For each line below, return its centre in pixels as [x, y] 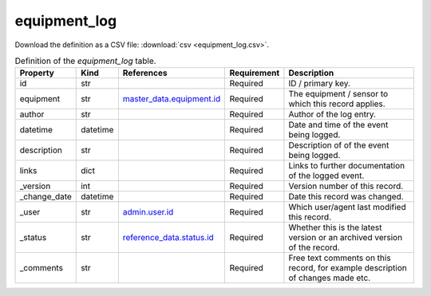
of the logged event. [326, 176]
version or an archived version [346, 238]
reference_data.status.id [168, 238]
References [145, 73]
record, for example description [348, 268]
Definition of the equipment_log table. [85, 61]
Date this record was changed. [346, 197]
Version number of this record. [346, 186]
